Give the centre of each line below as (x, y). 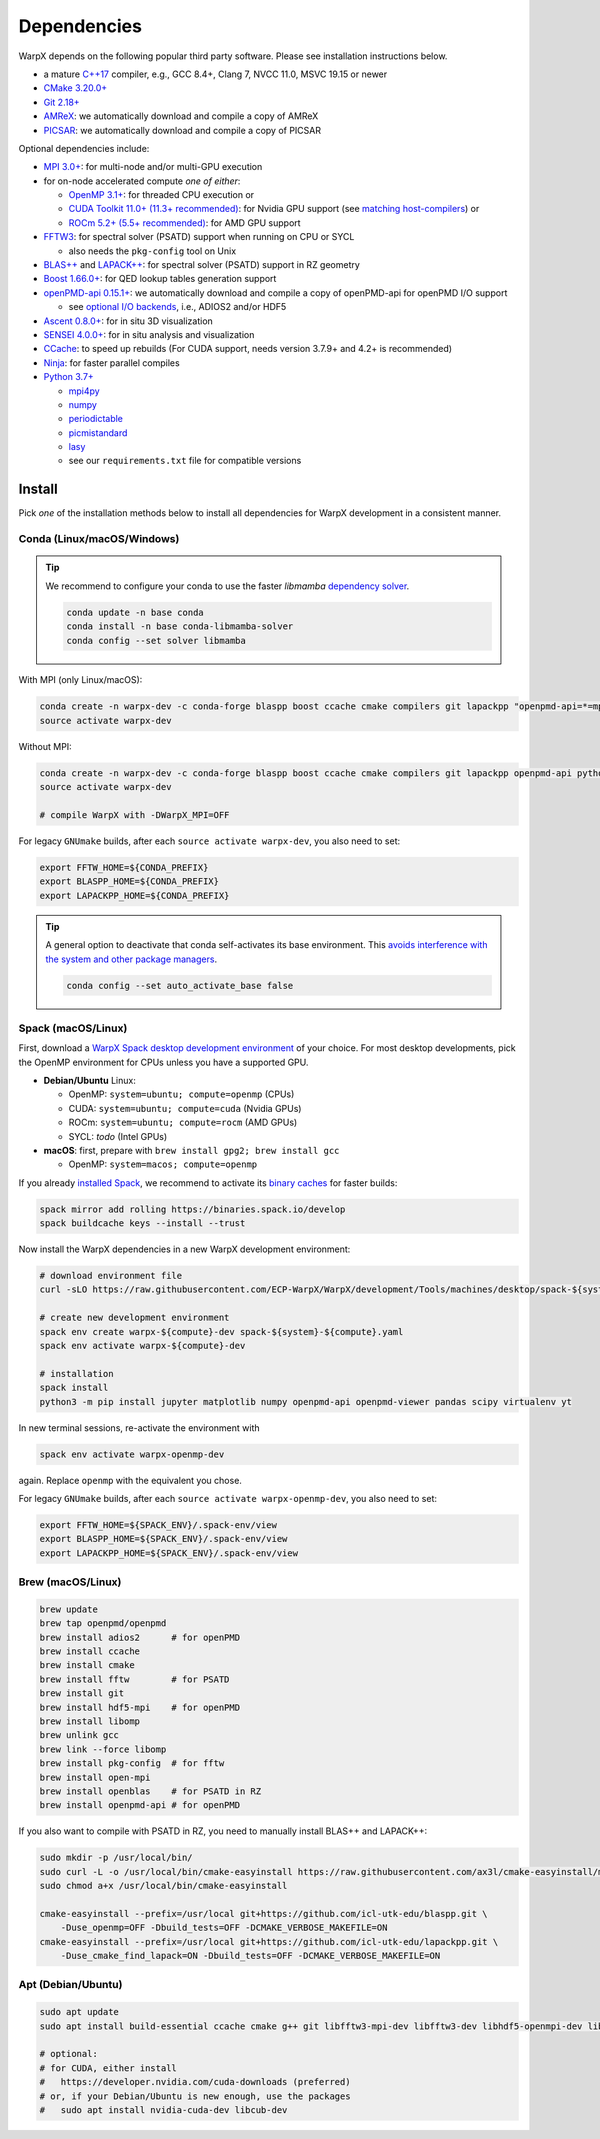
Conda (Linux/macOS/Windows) (99, 539)
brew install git (82, 1693)
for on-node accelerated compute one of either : (142, 181)
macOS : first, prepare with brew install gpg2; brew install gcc (191, 1150)
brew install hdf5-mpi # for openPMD (139, 1707)
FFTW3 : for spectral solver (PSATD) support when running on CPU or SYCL (199, 237)
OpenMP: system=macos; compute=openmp (163, 1164)
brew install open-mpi (95, 1777)
